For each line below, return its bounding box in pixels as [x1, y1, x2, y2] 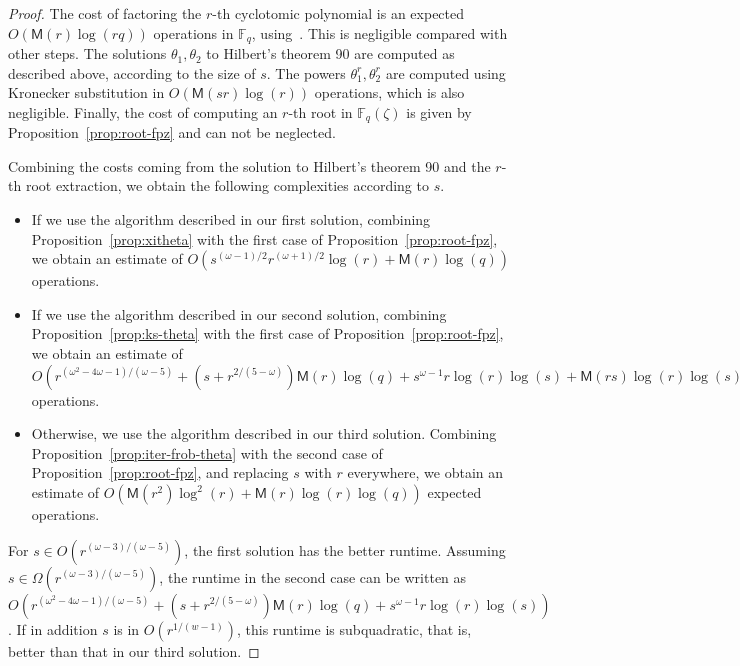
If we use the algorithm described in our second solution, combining [31, 303, 447, 324]
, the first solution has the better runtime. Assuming [184, 539, 506, 560]
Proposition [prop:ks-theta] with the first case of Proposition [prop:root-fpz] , [31, 323, 504, 344]
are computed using [385, 62, 506, 83]
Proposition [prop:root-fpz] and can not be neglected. [8, 122, 336, 143]
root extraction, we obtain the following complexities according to [25, 175, 429, 196]
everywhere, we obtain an [347, 462, 504, 483]
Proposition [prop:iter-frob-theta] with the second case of [31, 442, 383, 463]
